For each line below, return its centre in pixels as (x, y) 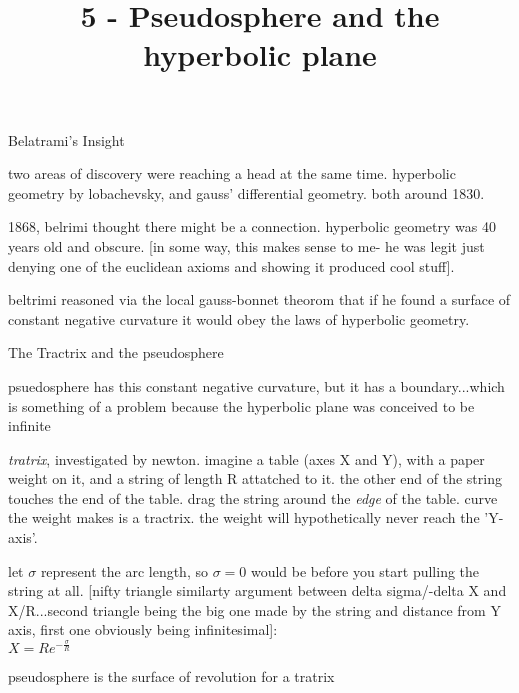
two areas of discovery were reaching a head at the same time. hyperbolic (232, 173)
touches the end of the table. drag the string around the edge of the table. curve (253, 497)
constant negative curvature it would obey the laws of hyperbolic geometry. (239, 318)
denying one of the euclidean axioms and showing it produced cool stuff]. (231, 265)
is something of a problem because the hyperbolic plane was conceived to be (241, 405)
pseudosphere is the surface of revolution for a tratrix (171, 675)
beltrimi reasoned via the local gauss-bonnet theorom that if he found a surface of (259, 299)
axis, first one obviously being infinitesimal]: (143, 629)
